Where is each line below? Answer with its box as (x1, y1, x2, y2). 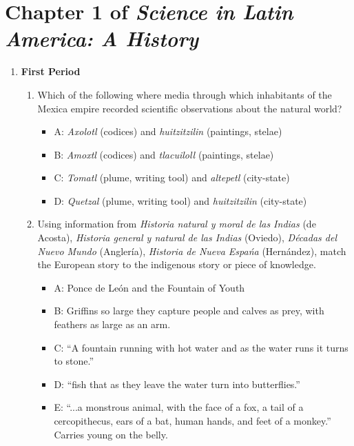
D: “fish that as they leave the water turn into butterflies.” (54, 376, 300, 391)
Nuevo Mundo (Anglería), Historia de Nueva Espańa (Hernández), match (37, 243, 346, 258)
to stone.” (54, 354, 94, 368)
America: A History (5, 24, 198, 53)
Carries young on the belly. (54, 427, 168, 441)
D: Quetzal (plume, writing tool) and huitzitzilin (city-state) (54, 193, 307, 207)
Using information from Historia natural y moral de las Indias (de (37, 216, 316, 231)
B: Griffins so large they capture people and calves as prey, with (54, 303, 324, 318)
